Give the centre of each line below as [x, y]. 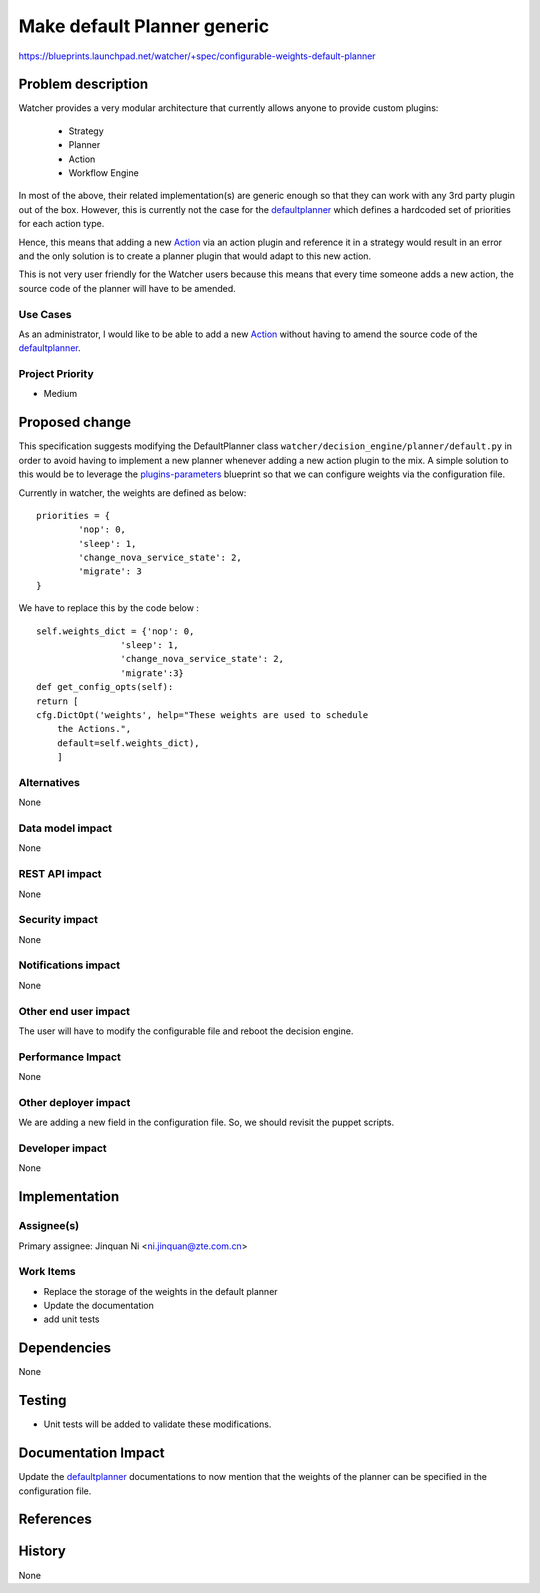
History [42, 1551]
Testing [42, 1400]
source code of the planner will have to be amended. [127, 288]
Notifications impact [69, 965]
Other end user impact [74, 1011]
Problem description [83, 84]
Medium [60, 394]
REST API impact [60, 874]
